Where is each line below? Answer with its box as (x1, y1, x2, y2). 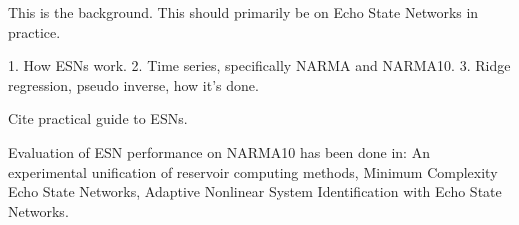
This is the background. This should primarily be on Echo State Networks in (8, 2, 479, 22)
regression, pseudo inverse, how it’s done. (8, 74, 259, 95)
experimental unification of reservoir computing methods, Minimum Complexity (8, 161, 498, 182)
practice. (8, 21, 61, 42)
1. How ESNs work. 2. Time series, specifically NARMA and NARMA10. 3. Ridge (8, 55, 511, 76)
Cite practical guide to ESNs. (8, 108, 188, 129)
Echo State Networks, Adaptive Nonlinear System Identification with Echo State (8, 181, 502, 202)
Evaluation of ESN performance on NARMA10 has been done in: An (8, 141, 430, 162)
